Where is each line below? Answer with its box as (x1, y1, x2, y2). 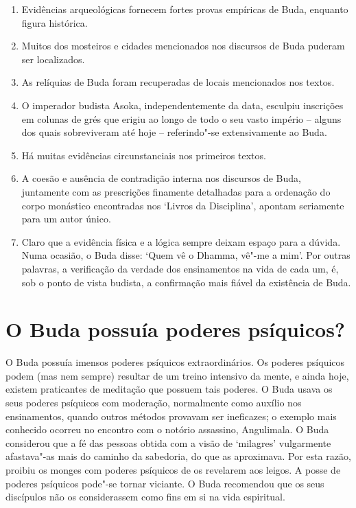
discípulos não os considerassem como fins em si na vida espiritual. (5, 489, 285, 504)
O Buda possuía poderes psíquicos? (5, 315, 346, 343)
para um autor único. (21, 211, 111, 226)
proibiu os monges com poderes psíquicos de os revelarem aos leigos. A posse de (5, 462, 341, 476)
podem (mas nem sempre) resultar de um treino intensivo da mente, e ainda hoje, (5, 368, 349, 382)
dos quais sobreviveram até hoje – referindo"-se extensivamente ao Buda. (21, 125, 327, 139)
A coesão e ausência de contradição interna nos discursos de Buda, (21, 171, 301, 185)
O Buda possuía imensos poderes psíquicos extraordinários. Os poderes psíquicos (5, 355, 345, 369)
